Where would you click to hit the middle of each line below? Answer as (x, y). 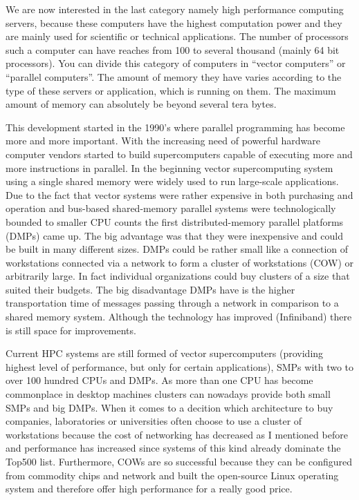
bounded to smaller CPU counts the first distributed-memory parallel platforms (175, 221)
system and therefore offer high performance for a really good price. (149, 489)
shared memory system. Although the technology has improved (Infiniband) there (179, 317)
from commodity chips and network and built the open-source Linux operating (172, 475)
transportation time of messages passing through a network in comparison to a (172, 303)
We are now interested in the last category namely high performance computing (175, 9)
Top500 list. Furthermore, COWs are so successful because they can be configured (179, 461)
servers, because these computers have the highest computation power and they (174, 22)
